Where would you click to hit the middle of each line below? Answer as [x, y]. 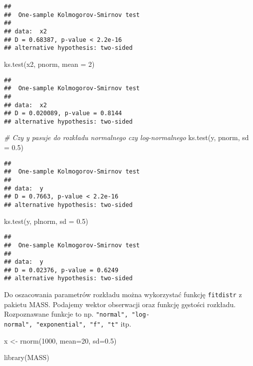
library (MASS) [27, 357]
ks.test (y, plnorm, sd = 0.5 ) [46, 221]
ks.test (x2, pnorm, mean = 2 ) [49, 64]
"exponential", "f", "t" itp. [84, 324]
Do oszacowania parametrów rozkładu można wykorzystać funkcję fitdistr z [123, 294]
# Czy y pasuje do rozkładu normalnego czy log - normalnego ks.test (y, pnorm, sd [126, 137]
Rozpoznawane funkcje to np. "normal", [66, 314]
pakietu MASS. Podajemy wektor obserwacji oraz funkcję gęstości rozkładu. [120, 304]
